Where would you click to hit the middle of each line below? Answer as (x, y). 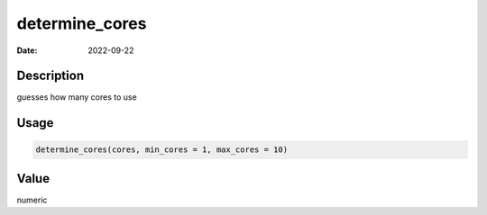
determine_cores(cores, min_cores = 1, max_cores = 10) (162, 150)
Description (51, 76)
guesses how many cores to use (77, 97)
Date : (27, 50)
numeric (32, 200)
